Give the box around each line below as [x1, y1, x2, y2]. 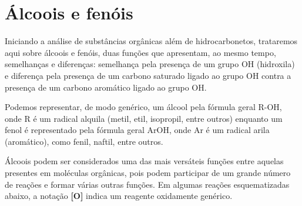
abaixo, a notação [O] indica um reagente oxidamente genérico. [5, 190, 233, 202]
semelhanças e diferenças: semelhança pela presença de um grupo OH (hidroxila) [5, 58, 295, 70]
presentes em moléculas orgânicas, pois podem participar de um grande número [5, 167, 291, 179]
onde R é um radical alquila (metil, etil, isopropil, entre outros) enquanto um [5, 112, 283, 124]
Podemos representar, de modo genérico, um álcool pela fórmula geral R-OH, [5, 101, 282, 113]
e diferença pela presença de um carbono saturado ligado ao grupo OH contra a [5, 69, 291, 81]
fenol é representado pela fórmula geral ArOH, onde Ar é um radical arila [5, 124, 270, 136]
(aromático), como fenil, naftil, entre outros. [5, 135, 163, 147]
